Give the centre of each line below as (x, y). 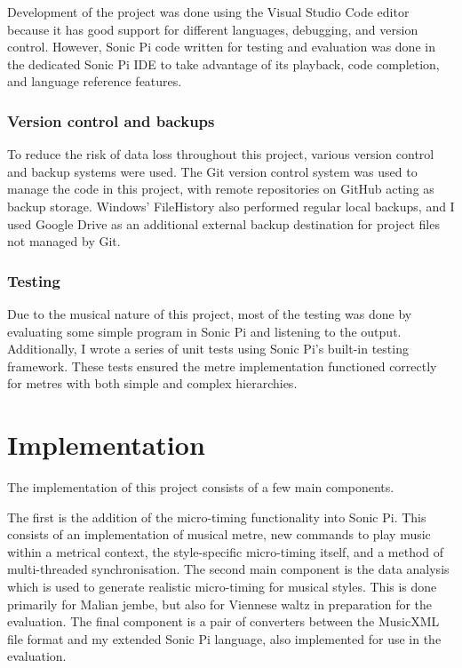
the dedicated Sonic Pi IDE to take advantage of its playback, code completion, (223, 64)
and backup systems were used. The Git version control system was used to (212, 171)
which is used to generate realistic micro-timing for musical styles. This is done (222, 587)
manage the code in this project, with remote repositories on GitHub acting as (221, 189)
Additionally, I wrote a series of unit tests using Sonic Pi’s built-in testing (208, 349)
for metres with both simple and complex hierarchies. (152, 383)
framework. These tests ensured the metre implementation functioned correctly (222, 366)
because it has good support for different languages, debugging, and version (213, 29)
